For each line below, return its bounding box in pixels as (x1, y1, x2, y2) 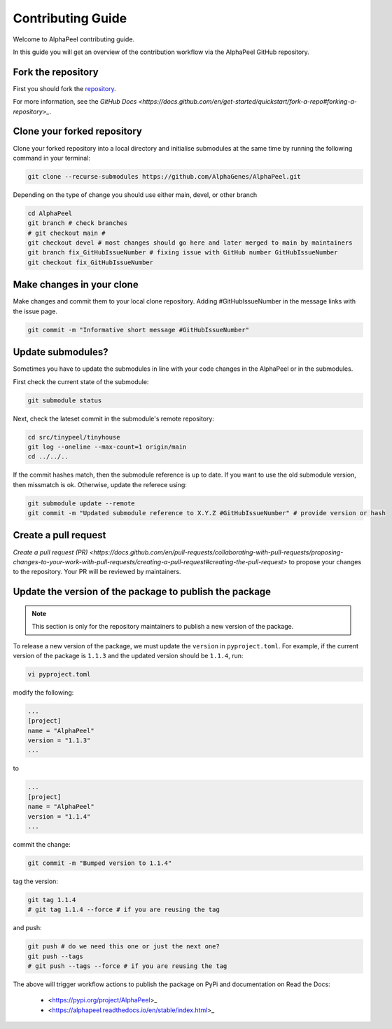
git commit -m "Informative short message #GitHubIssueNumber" (27, 326, 250, 334)
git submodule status (27, 396, 102, 404)
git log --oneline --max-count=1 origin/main (27, 442, 187, 451)
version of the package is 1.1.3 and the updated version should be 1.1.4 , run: (13, 651, 244, 660)
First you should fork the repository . (13, 84, 117, 93)
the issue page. (13, 307, 57, 315)
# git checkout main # (27, 229, 106, 237)
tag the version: (13, 877, 59, 885)
